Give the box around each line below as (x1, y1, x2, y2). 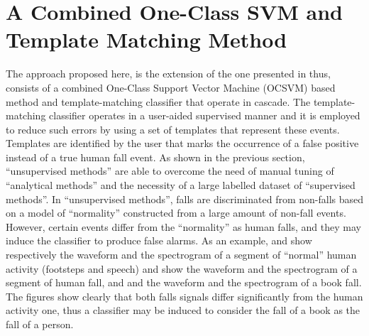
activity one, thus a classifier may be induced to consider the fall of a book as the (6, 303, 360, 318)
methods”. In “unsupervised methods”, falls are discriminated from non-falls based (6, 191, 364, 206)
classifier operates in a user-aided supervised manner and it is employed (49, 108, 360, 123)
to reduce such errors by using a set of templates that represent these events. (6, 121, 340, 136)
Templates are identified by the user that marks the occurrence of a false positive (6, 136, 359, 151)
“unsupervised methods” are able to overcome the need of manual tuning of (6, 163, 334, 178)
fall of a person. (6, 317, 74, 331)
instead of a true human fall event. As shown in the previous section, (6, 149, 305, 164)
